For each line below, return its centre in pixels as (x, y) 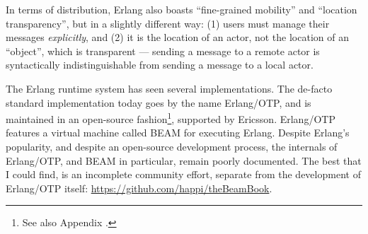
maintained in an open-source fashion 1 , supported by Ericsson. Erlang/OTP (171, 118)
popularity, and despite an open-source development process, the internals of (172, 146)
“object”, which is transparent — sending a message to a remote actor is (163, 51)
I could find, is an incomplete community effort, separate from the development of (183, 174)
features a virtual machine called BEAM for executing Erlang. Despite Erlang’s (178, 133)
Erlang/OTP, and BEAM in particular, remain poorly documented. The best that (184, 160)
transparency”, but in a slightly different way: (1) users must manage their (168, 23)
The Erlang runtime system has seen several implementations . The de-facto (169, 88)
